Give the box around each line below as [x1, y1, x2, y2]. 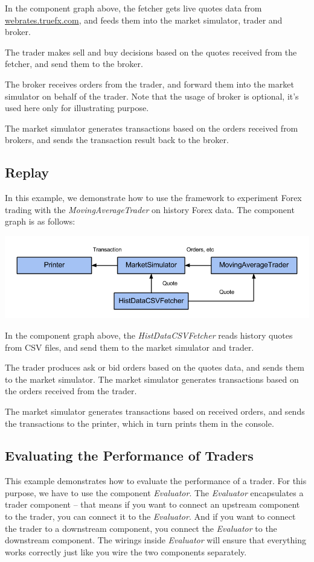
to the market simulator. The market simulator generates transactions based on [5, 372, 299, 385]
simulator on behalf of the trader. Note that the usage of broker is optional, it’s [5, 89, 299, 102]
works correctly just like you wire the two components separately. [5, 545, 247, 558]
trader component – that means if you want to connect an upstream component [5, 498, 300, 511]
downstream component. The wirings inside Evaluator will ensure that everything [5, 534, 306, 546]
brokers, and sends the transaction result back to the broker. [5, 133, 229, 146]
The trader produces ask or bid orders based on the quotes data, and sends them [5, 361, 304, 374]
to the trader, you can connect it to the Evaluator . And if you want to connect [5, 510, 296, 523]
